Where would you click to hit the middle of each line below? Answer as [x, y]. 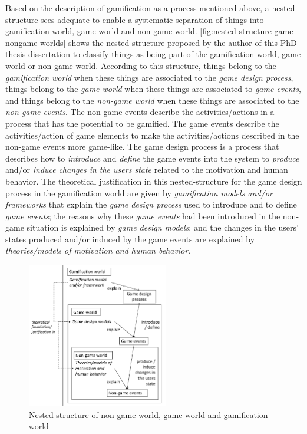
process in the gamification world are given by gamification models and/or [139, 193]
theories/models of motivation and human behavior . [98, 250]
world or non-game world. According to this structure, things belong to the [141, 65]
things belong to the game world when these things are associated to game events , [153, 89]
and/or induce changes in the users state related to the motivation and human [147, 170]
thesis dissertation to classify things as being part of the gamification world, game [153, 54]
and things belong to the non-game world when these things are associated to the [152, 100]
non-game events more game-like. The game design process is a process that [142, 147]
